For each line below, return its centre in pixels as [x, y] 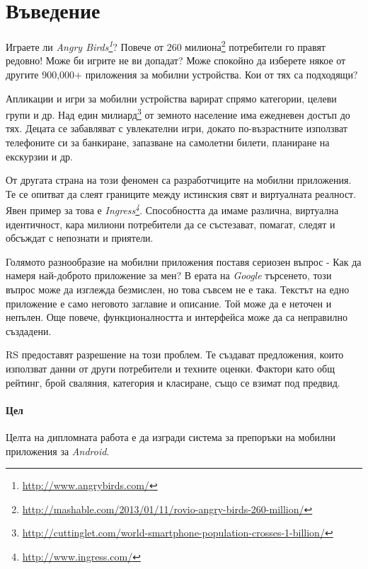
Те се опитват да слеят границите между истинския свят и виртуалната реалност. [181, 193]
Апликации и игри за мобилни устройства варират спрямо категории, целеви [171, 98]
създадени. [29, 330]
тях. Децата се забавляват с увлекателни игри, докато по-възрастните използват [177, 128]
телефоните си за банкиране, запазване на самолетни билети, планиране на [168, 142]
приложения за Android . [58, 451]
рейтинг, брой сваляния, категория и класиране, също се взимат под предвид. [173, 382]
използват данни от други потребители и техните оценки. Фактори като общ [170, 368]
